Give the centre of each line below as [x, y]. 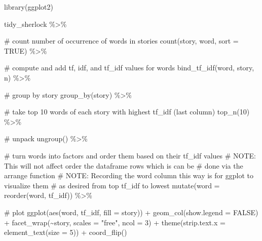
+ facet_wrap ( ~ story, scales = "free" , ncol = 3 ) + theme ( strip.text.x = [115, 222]
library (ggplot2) [29, 7]
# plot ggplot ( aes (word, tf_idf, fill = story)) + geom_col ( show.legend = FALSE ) [131, 212]
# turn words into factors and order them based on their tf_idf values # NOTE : [130, 155]
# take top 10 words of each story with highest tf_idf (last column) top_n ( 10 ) [127, 112]
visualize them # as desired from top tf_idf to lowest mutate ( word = [112, 185]
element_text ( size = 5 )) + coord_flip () [66, 232]
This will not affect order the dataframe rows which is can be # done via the [124, 165]
